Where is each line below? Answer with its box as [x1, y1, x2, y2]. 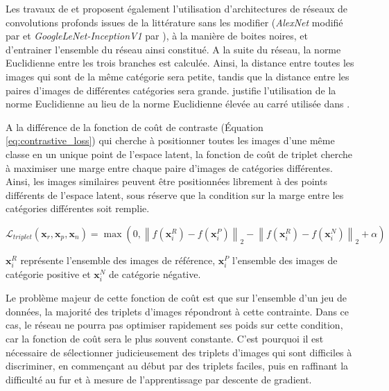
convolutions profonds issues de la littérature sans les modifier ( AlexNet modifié [6, 15, 343, 29]
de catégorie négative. [109, 267, 201, 281]
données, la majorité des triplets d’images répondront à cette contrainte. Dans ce [6, 304, 349, 318]
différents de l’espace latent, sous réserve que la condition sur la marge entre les [6, 187, 344, 202]
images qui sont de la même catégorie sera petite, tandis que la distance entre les [6, 69, 349, 83]
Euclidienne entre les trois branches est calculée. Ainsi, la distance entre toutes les [6, 55, 354, 70]
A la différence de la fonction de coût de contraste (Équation [6, 119, 263, 134]
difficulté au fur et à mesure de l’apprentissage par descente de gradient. [6, 372, 312, 386]
